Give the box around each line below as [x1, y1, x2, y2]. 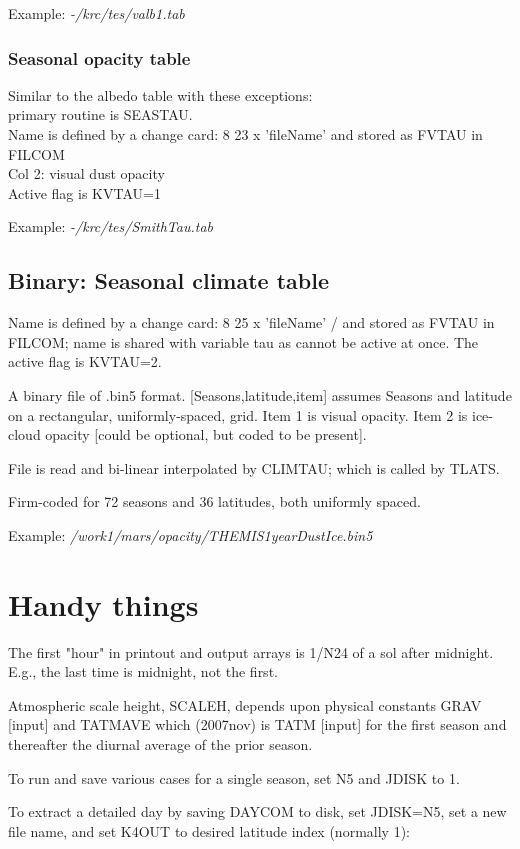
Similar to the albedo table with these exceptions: [8, 84, 313, 105]
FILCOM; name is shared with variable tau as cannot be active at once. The [8, 331, 479, 352]
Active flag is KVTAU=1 [8, 182, 161, 203]
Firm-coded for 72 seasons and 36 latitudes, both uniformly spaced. [8, 491, 421, 512]
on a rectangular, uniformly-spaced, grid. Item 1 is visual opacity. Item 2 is [8, 404, 468, 425]
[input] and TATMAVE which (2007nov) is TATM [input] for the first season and [8, 714, 507, 735]
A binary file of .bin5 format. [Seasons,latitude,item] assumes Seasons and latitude [8, 384, 512, 405]
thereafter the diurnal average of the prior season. [8, 734, 313, 755]
